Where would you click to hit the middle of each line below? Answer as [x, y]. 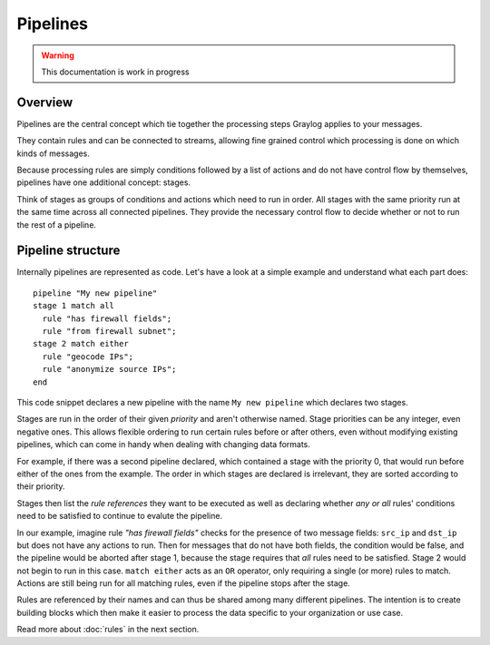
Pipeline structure [69, 251]
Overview [45, 102]
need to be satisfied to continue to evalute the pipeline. [119, 516]
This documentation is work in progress [115, 72]
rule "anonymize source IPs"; [109, 369]
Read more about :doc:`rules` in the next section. [108, 630]
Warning [58, 55]
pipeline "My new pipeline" [95, 293]
